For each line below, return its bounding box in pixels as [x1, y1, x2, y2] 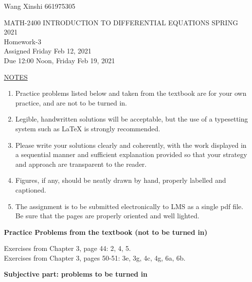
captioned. [15, 184, 46, 194]
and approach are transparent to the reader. [15, 159, 147, 169]
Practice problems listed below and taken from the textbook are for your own [15, 88, 247, 98]
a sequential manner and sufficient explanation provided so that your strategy [15, 149, 247, 159]
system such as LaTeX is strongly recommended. [15, 123, 161, 133]
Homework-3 [4, 36, 41, 46]
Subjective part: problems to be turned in [4, 269, 147, 279]
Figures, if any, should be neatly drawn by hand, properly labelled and [15, 175, 226, 185]
